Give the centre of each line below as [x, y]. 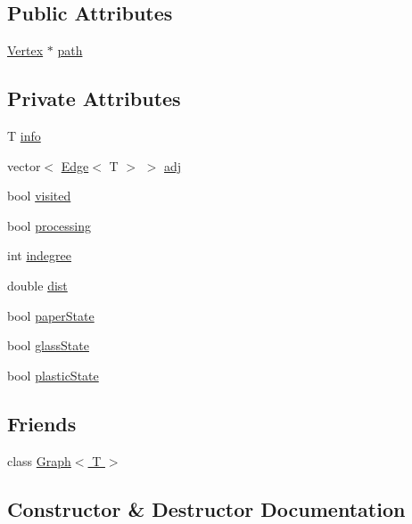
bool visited [39, 196]
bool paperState [51, 315]
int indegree [40, 255]
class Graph [39, 460]
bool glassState [48, 345]
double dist [37, 285]
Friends [42, 423]
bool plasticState [53, 375]
